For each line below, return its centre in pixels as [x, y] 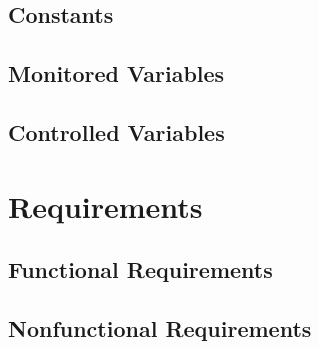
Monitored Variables [116, 73]
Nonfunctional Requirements [160, 327]
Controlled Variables [116, 131]
